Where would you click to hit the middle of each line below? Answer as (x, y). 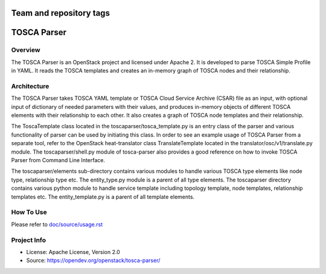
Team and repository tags (60, 13)
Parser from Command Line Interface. (58, 160)
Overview (26, 50)
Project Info (29, 240)
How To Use (29, 212)
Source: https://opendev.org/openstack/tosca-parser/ (93, 261)
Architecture (30, 86)
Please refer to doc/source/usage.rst (57, 224)
